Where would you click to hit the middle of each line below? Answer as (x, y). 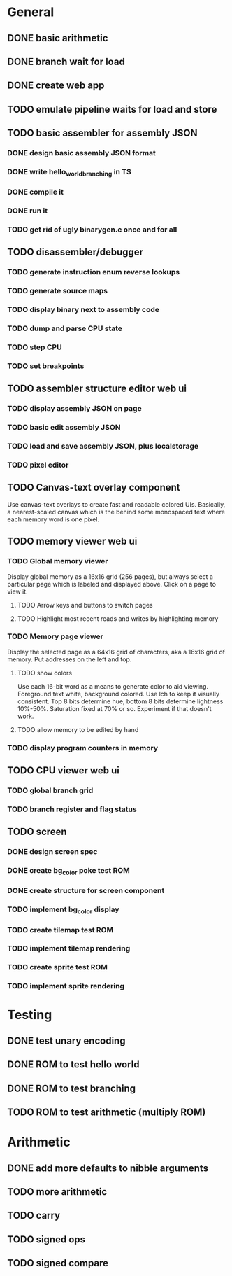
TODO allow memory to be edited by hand (78, 729)
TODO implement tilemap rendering (69, 948)
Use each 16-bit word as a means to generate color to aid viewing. (113, 686)
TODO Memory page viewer (55, 636)
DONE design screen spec (52, 852)
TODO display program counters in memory (83, 748)
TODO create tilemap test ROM (60, 930)
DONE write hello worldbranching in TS (69, 173)
